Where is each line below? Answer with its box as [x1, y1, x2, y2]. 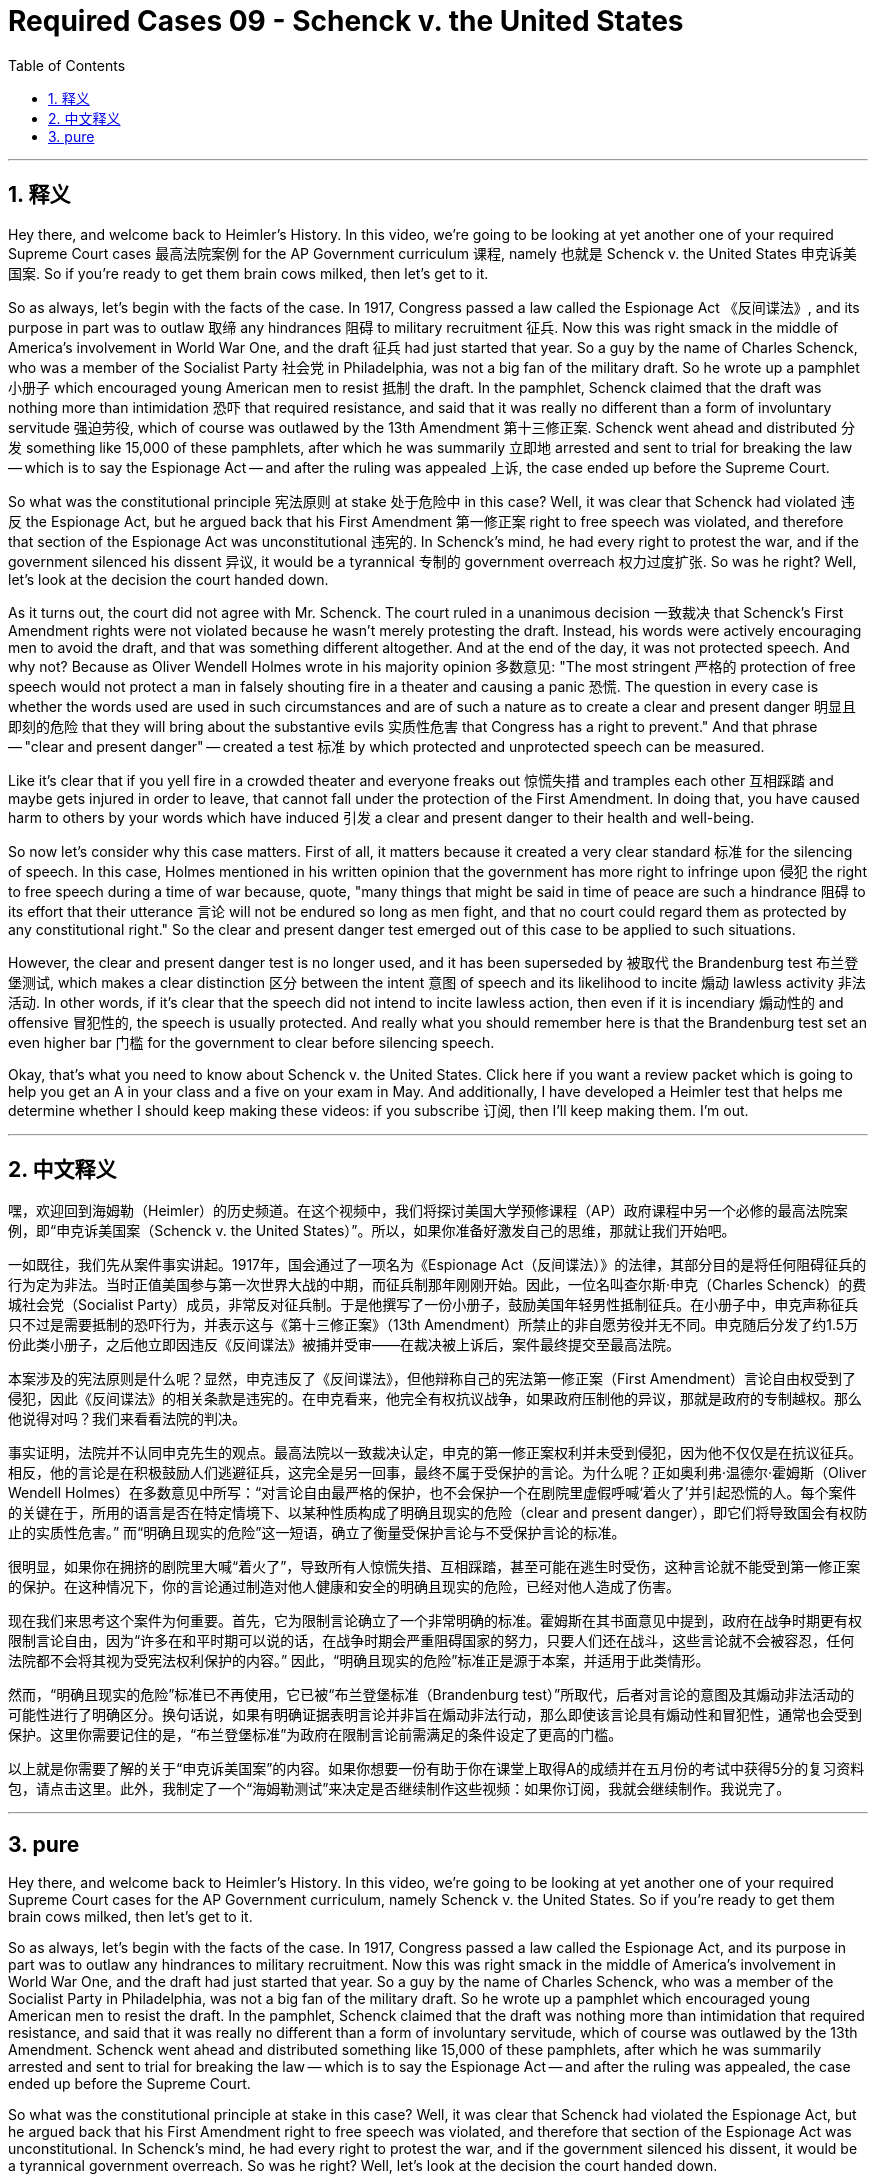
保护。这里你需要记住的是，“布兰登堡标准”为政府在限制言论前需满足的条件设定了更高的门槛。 [8, 1726, 623, 1744]
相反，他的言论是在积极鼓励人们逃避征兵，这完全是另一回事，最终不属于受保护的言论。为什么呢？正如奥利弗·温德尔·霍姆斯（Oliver [8, 1464, 867, 1482]
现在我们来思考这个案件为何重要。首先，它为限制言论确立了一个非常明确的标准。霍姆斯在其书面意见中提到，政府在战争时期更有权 [8, 1612, 862, 1630]
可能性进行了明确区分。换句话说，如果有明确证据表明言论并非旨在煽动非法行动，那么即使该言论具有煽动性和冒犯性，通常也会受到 [8, 1706, 862, 1724]
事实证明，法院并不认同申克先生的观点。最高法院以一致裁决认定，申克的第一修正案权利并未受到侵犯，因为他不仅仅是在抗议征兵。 [8, 1444, 862, 1462]
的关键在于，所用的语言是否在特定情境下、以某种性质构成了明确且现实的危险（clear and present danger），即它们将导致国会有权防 [8, 1504, 868, 1522]
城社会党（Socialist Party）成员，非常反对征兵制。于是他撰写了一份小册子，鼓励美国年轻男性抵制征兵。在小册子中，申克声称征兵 [8, 1296, 859, 1314]
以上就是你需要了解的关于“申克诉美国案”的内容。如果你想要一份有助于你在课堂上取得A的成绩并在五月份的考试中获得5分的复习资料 [8, 1760, 865, 1778]
